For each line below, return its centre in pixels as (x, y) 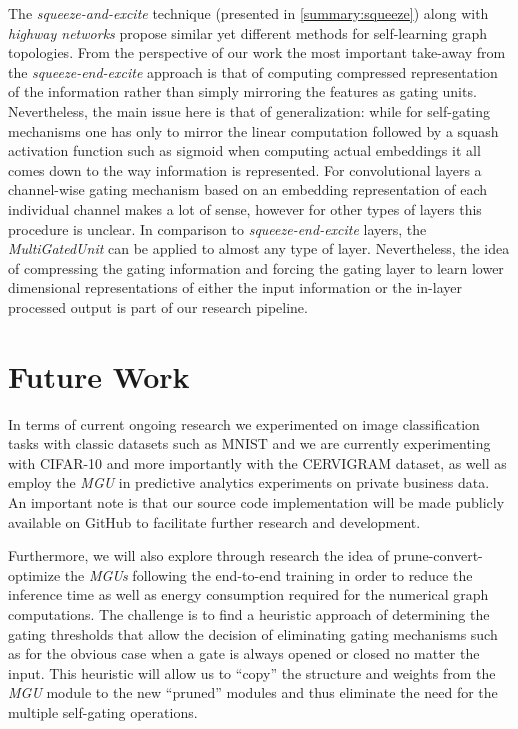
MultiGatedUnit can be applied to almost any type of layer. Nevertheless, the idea (259, 248)
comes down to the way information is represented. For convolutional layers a (245, 169)
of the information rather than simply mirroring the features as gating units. (242, 91)
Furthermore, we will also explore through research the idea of (198, 555)
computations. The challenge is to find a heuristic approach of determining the (249, 613)
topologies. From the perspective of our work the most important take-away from (257, 52)
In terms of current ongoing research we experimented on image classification (244, 423)
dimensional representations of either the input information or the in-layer (235, 287)
